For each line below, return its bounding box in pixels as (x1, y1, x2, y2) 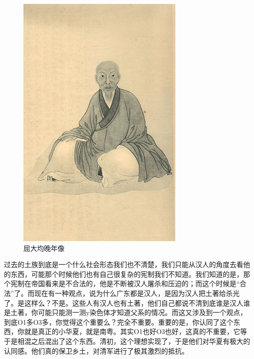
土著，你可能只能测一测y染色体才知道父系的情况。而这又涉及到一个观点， (10, 307, 247, 317)
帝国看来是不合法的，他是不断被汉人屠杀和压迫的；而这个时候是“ (31, 278, 240, 289)
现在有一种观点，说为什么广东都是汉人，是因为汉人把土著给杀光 (34, 288, 240, 298)
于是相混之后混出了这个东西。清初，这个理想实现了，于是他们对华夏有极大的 (4, 336, 250, 346)
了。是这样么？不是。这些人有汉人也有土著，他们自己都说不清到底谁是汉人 (4, 297, 243, 308)
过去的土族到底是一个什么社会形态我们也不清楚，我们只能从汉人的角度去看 (4, 259, 243, 269)
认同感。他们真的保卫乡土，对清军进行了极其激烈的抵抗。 (4, 345, 189, 356)
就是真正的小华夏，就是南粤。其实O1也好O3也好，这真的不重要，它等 (24, 326, 247, 337)
